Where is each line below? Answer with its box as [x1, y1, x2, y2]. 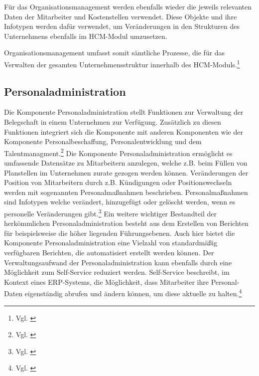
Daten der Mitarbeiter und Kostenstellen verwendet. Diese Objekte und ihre [4, 11, 237, 21]
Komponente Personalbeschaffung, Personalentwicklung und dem [4, 136, 202, 147]
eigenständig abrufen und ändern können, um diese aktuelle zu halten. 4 [24, 287, 242, 299]
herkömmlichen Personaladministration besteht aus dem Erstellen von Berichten [4, 218, 249, 228]
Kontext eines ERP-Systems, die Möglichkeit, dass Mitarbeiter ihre [4, 276, 209, 287]
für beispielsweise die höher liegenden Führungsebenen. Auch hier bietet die [4, 227, 235, 238]
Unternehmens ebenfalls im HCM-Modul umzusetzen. [4, 30, 167, 41]
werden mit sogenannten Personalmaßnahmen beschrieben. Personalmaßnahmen [4, 187, 248, 197]
